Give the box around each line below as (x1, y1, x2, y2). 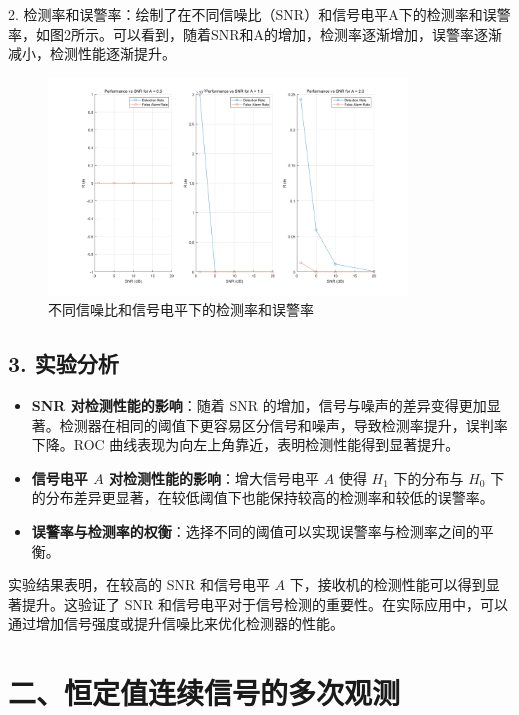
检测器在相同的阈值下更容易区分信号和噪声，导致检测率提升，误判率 (59, 414, 508, 435)
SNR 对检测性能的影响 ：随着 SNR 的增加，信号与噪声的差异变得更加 (31, 395, 487, 416)
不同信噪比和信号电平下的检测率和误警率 (48, 299, 314, 320)
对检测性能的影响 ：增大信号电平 (109, 467, 320, 488)
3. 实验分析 (8, 348, 119, 379)
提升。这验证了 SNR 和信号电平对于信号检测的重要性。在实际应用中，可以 (21, 593, 508, 614)
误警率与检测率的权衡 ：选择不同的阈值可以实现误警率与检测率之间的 (31, 520, 480, 541)
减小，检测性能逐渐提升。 (8, 43, 176, 64)
